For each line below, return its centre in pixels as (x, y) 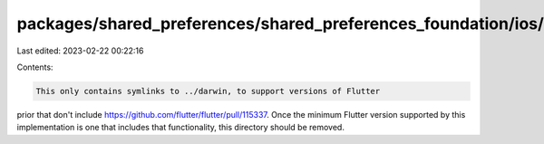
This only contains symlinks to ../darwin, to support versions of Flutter (208, 91)
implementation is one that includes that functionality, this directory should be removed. (180, 128)
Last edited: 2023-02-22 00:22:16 (80, 51)
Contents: (35, 67)
